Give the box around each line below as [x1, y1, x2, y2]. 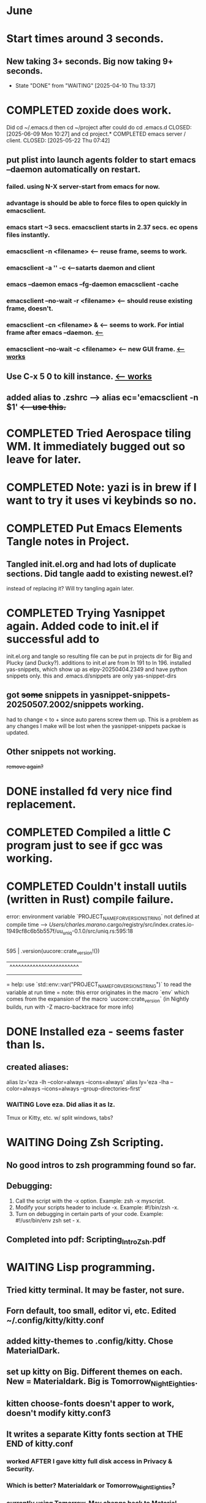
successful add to [6, 632, 100, 646]
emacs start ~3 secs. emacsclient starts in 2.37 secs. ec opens [6, 223, 198, 232]
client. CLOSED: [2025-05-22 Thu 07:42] [6, 137, 110, 144]
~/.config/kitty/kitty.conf [6, 1315, 104, 1326]
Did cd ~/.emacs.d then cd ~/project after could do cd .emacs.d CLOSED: [6, 124, 192, 131]
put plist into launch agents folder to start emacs [6, 155, 196, 165]
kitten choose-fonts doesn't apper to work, [6, 1399, 175, 1409]
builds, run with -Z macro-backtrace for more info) [6, 1003, 134, 1011]
